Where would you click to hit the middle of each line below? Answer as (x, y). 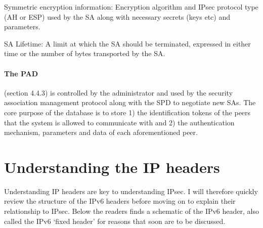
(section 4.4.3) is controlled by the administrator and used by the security (119, 92)
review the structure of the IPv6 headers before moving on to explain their (120, 201)
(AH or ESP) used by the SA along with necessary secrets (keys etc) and (117, 16)
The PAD (21, 73)
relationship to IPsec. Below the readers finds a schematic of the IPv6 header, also (131, 211)
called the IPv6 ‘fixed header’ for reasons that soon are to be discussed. (115, 221)
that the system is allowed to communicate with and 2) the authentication (119, 122)
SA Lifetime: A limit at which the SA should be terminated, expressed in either (127, 43)
